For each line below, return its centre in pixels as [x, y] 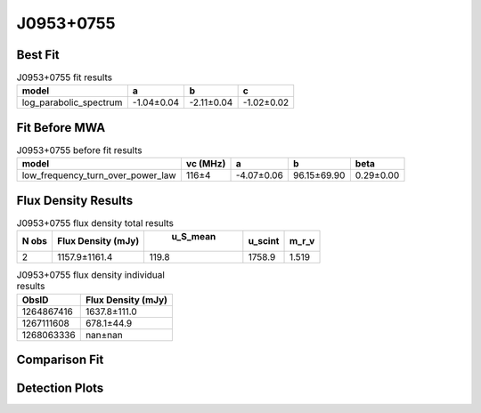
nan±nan [104, 335]
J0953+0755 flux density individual [90, 275]
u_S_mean [194, 237]
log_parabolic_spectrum [72, 102]
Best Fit [38, 55]
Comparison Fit [60, 360]
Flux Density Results [75, 200]
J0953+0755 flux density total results [95, 223]
